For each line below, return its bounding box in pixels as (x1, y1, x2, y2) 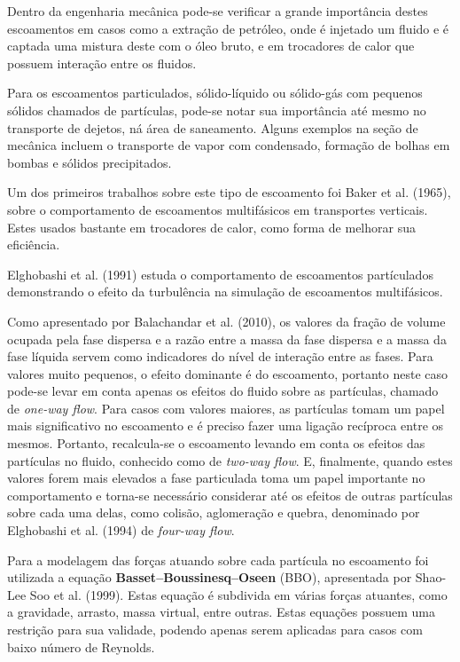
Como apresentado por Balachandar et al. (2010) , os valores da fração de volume (7, 311, 446, 330)
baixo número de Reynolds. (7, 637, 155, 656)
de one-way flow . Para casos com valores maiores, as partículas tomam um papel (7, 398, 445, 417)
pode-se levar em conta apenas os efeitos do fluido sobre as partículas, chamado (7, 382, 439, 400)
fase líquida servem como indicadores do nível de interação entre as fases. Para (7, 347, 433, 366)
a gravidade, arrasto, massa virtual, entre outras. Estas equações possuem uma (7, 603, 435, 621)
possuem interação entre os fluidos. (7, 53, 197, 72)
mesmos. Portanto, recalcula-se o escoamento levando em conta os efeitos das (7, 434, 425, 453)
